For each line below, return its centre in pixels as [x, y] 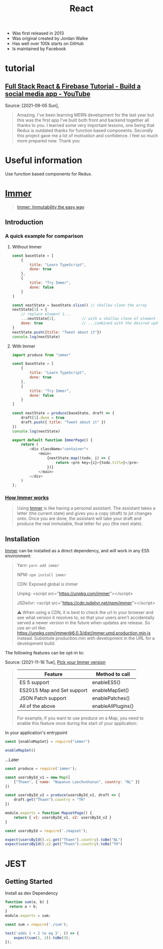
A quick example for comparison [44, 236]
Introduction [24, 222]
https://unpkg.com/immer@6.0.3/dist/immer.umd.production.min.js [84, 633]
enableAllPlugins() [113, 706]
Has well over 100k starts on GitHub [48, 44]
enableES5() [106, 683]
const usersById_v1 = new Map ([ [38, 777]
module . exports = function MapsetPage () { [49, 813]
